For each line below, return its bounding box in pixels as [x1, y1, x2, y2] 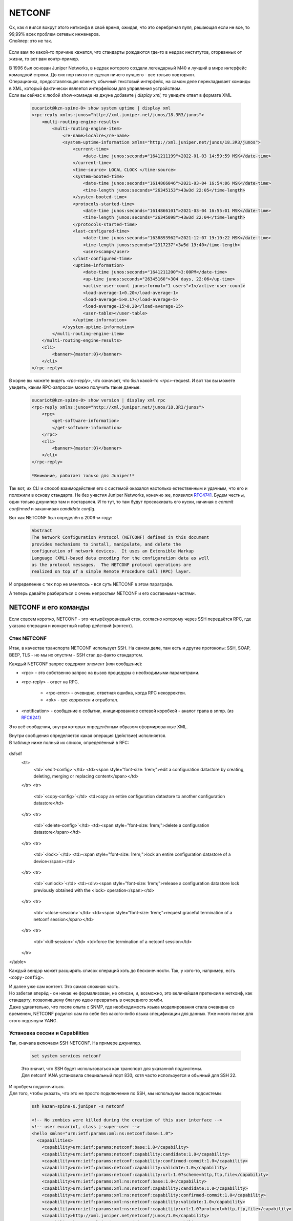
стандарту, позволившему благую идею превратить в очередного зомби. [9, 997, 164, 1003]
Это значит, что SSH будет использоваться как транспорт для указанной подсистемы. [21, 1065, 203, 1072]
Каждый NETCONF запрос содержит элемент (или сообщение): [9, 661, 143, 667]
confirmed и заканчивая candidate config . [9, 505, 96, 511]
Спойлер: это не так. [9, 38, 52, 44]
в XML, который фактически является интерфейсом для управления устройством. [9, 85, 182, 91]
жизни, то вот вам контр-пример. [9, 56, 80, 62]
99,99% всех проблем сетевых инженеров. [9, 31, 100, 37]
